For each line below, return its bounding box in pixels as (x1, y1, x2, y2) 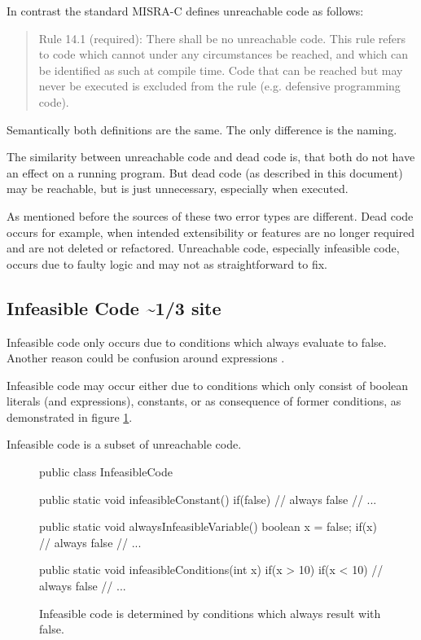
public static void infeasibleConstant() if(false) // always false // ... (39, 490, 377, 507)
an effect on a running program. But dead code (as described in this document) (7, 164, 403, 181)
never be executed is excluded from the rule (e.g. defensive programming (38, 77, 401, 94)
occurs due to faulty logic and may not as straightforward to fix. (7, 255, 327, 272)
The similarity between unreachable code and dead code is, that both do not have (7, 148, 415, 165)
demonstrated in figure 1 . (7, 408, 133, 425)
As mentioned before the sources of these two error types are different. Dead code (7, 207, 414, 224)
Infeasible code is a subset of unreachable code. (7, 436, 242, 453)
